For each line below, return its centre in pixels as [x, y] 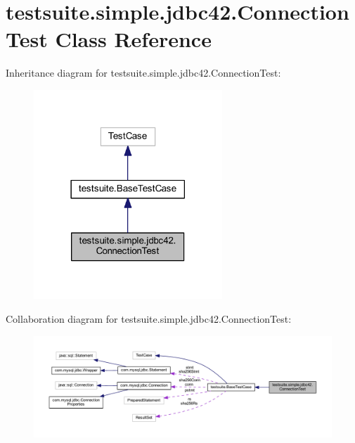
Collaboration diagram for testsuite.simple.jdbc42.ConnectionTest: [149, 318]
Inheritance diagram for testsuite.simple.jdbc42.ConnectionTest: [143, 73]
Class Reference [133, 39]
